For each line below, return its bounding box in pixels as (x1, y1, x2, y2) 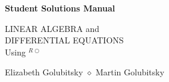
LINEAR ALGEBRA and (5, 22, 100, 34)
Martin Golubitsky (95, 66, 165, 78)
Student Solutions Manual (5, 2, 115, 14)
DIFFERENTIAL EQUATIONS (5, 34, 124, 46)
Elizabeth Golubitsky (5, 66, 83, 78)
